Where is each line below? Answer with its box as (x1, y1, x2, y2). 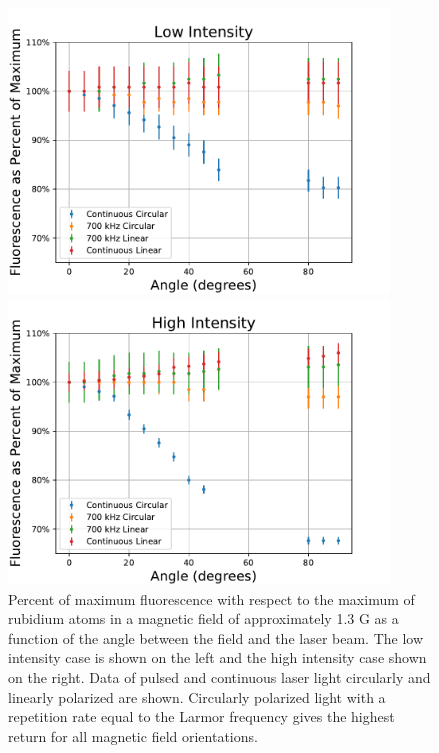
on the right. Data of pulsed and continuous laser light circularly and (8, 666, 431, 687)
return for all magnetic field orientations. (8, 725, 258, 746)
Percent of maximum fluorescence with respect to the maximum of (8, 588, 415, 609)
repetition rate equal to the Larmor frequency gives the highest (8, 706, 395, 727)
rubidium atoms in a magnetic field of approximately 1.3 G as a (8, 608, 399, 629)
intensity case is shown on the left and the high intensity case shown (8, 647, 427, 668)
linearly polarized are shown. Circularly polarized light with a (8, 686, 386, 707)
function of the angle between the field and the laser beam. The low (8, 627, 424, 648)
